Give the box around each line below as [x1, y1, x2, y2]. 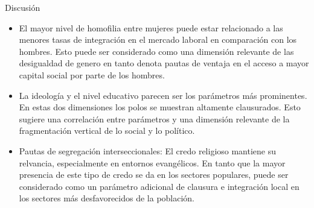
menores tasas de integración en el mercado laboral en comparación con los [19, 33, 297, 46]
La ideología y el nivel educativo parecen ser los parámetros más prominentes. [19, 89, 307, 101]
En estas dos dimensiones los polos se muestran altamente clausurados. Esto [19, 101, 301, 113]
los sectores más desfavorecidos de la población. [19, 192, 195, 204]
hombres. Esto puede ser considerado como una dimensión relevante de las [19, 45, 294, 57]
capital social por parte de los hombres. [19, 68, 165, 81]
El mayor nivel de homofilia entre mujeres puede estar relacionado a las [19, 21, 283, 34]
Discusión [5, 1, 40, 13]
